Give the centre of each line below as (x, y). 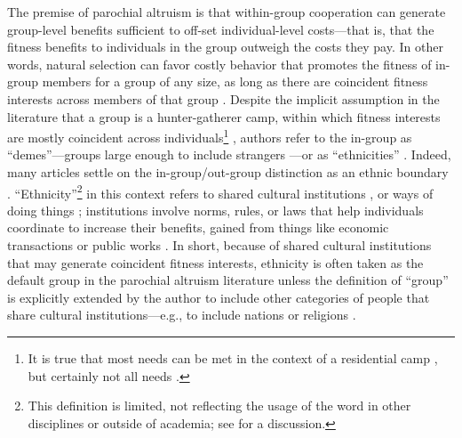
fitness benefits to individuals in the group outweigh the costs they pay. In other (225, 47)
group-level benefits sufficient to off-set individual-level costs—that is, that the (221, 29)
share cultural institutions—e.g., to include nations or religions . (182, 315)
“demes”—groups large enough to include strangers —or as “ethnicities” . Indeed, (229, 154)
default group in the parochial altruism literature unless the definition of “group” (228, 280)
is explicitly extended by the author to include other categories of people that (219, 297)
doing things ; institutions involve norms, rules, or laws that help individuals (215, 210)
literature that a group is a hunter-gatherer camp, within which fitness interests (224, 116)
